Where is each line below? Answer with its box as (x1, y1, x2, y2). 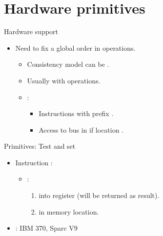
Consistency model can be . (27, 59, 109, 69)
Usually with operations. (27, 75, 101, 85)
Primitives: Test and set (4, 141, 76, 151)
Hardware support (4, 26, 59, 37)
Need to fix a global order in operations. (15, 42, 136, 53)
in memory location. (39, 206, 99, 216)
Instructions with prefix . (39, 108, 114, 118)
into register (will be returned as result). (39, 190, 160, 200)
